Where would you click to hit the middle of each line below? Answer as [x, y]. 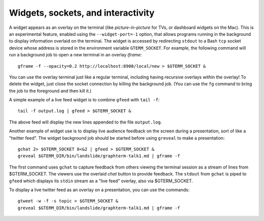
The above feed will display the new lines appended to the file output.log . [86, 122]
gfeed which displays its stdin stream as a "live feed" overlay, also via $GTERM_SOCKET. [101, 181]
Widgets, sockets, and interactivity [82, 13]
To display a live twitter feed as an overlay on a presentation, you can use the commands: [99, 190]
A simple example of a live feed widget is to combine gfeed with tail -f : [84, 100]
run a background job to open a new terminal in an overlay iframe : [76, 55]
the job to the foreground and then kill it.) [50, 91]
